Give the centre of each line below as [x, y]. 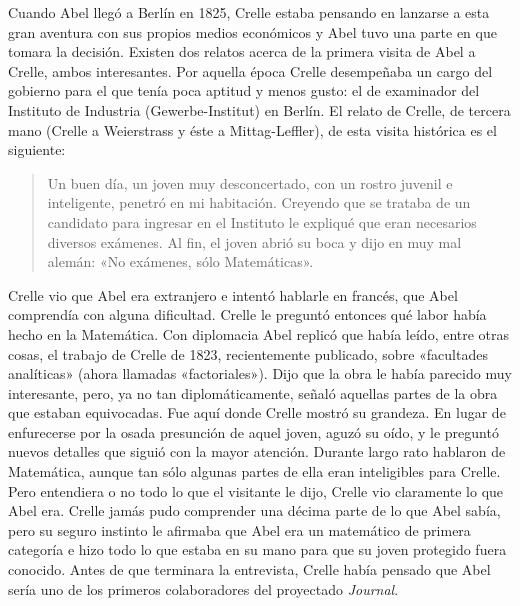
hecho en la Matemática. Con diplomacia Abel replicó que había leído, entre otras [259, 333]
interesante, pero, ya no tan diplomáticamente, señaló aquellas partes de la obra [253, 392]
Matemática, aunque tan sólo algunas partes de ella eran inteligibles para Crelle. [254, 471]
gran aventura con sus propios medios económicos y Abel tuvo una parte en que [252, 31]
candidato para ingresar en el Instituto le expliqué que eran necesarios [262, 221]
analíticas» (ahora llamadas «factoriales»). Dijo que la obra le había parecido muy [260, 373]
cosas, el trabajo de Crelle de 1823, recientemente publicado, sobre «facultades [248, 353]
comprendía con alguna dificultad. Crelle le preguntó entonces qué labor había [247, 314]
